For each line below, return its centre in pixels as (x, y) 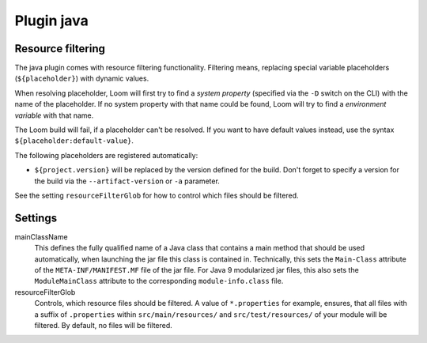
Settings (36, 218)
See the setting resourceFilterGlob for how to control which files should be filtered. (157, 195)
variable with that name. (54, 115)
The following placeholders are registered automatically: (106, 155)
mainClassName (41, 236)
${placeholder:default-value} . (74, 141)
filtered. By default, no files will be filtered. (104, 325)
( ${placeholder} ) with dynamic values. (82, 78)
